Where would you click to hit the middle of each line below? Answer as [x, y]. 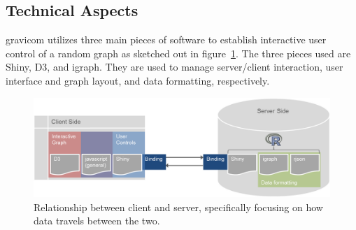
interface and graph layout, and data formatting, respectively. [138, 80]
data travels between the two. [97, 221]
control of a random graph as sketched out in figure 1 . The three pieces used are [178, 53]
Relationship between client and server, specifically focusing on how [178, 207]
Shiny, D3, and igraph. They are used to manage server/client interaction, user [175, 67]
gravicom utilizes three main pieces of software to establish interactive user [166, 39]
